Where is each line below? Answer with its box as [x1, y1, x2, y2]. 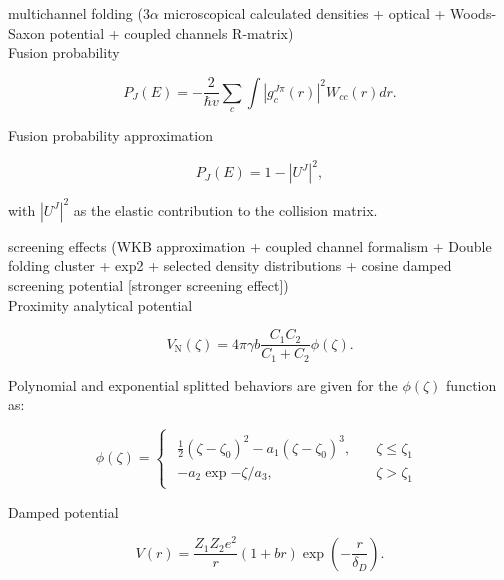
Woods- [450, 3, 497, 23]
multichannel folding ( [8, 3, 143, 23]
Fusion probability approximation [8, 125, 213, 146]
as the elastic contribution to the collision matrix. [73, 199, 378, 220]
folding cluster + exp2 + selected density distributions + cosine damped [8, 255, 452, 276]
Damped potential [8, 501, 119, 522]
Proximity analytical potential [8, 294, 193, 315]
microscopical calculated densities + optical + [163, 3, 446, 23]
